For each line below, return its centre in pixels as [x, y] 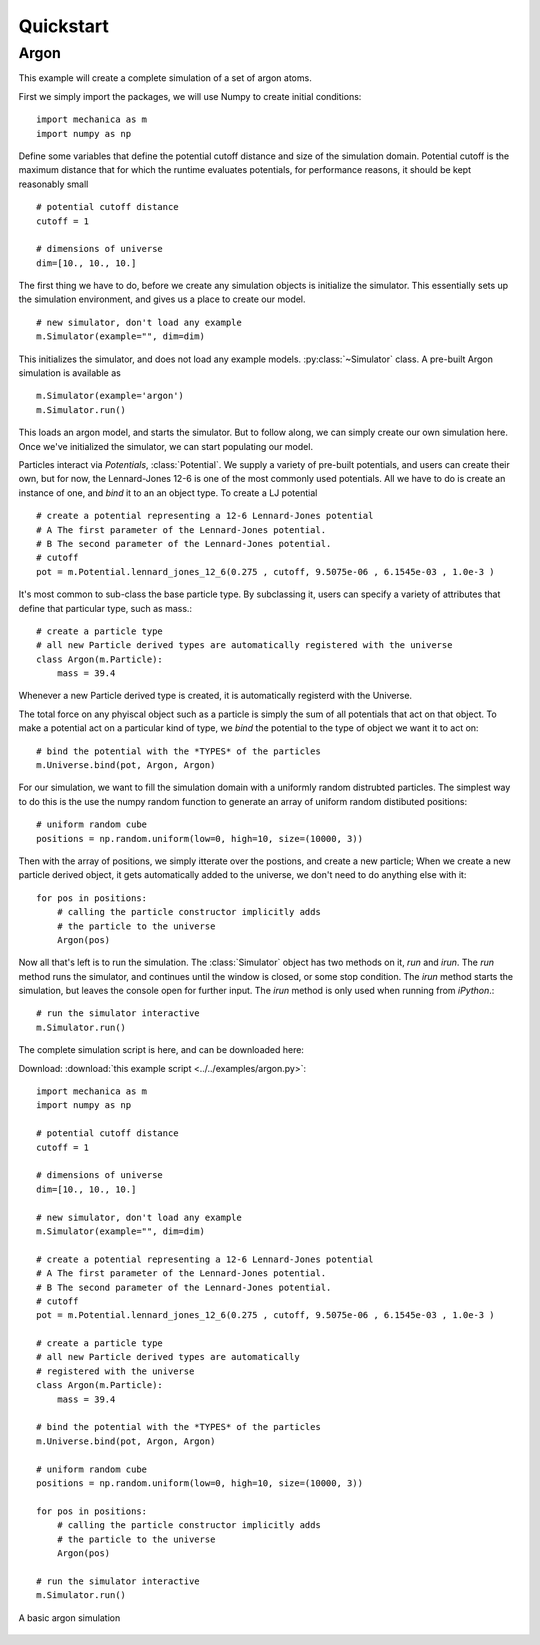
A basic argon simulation [69, 1617]
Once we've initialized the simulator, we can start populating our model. [166, 446]
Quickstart [64, 26]
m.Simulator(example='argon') [110, 396]
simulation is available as [70, 373]
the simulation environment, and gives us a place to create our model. [162, 299]
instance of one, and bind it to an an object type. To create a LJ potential [168, 492]
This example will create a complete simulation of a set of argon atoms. [165, 78]
